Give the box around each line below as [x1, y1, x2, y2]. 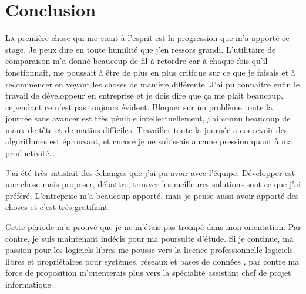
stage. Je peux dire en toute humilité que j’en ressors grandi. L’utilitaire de [5, 43, 276, 55]
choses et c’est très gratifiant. [5, 201, 110, 213]
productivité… [5, 147, 55, 159]
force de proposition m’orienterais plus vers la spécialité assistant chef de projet [5, 266, 291, 279]
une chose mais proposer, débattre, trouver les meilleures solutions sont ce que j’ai [5, 178, 301, 190]
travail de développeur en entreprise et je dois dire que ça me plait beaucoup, [5, 89, 283, 102]
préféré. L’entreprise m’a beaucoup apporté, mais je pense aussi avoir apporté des [5, 189, 299, 201]
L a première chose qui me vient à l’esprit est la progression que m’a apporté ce [5, 32, 290, 44]
